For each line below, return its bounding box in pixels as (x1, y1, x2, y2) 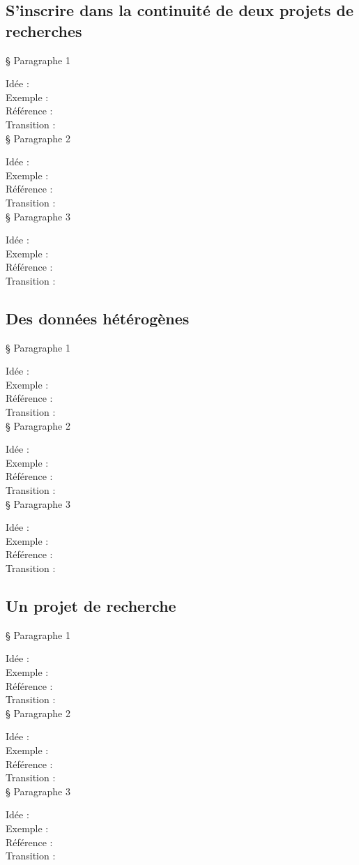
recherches (6, 20, 82, 41)
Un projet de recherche (6, 595, 176, 616)
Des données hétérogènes (6, 307, 190, 329)
